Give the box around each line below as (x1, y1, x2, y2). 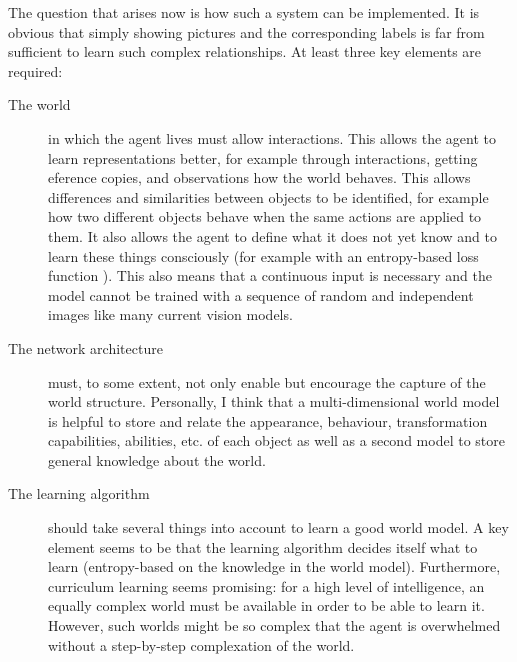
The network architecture (8, 337, 163, 358)
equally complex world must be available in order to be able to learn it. (48, 595, 485, 616)
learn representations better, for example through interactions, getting (48, 147, 478, 168)
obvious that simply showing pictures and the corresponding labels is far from (8, 21, 485, 42)
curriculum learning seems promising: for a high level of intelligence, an (48, 575, 485, 596)
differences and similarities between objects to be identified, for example (48, 186, 489, 207)
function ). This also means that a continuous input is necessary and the (48, 265, 492, 286)
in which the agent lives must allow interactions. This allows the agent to (48, 127, 496, 148)
